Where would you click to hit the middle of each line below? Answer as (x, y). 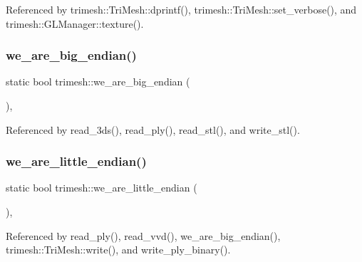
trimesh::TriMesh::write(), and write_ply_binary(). (118, 250)
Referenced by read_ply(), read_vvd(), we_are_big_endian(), (143, 235)
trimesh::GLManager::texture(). (75, 23)
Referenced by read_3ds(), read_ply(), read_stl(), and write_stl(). (153, 129)
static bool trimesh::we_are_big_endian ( (98, 82)
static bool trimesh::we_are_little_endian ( (102, 188)
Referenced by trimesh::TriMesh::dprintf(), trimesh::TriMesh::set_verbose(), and (181, 9)
